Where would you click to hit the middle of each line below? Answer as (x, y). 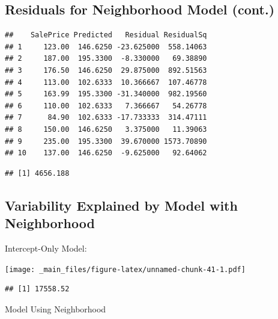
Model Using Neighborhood (56, 308)
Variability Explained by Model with (121, 205)
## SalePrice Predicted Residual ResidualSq (106, 35)
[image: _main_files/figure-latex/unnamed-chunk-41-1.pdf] (125, 269)
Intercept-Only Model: (46, 248)
